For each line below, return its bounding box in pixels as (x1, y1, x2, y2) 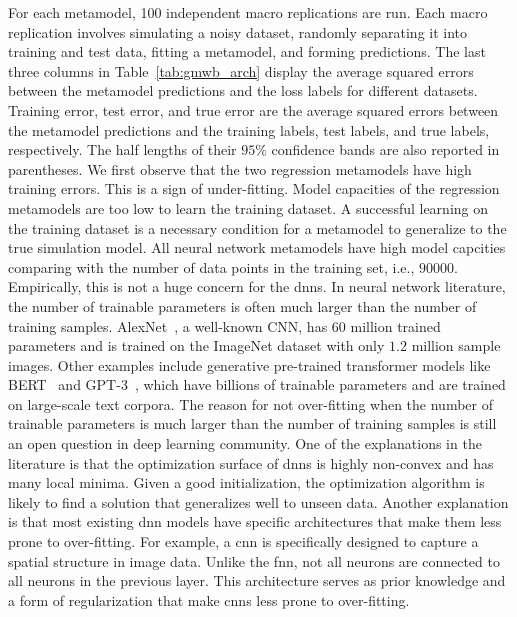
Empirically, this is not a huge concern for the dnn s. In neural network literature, (8, 276, 506, 297)
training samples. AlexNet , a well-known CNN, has (8, 315, 328, 336)
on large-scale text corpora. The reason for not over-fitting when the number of (8, 393, 493, 414)
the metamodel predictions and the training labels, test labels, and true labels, (8, 119, 490, 140)
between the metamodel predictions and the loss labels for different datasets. (8, 80, 478, 101)
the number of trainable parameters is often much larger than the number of (8, 295, 477, 316)
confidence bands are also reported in (271, 139, 500, 160)
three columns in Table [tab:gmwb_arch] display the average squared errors (8, 60, 474, 81)
